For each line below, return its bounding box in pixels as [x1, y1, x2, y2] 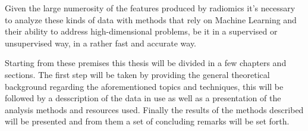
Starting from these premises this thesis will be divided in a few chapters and [5, 57, 287, 69]
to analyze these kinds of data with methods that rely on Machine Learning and [5, 13, 297, 26]
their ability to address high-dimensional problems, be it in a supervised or [5, 25, 278, 38]
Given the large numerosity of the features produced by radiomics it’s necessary [5, 2, 296, 14]
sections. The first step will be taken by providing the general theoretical [5, 68, 270, 80]
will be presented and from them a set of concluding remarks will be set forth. [5, 115, 290, 127]
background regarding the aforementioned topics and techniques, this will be [5, 80, 284, 92]
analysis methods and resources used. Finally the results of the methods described [5, 103, 304, 116]
